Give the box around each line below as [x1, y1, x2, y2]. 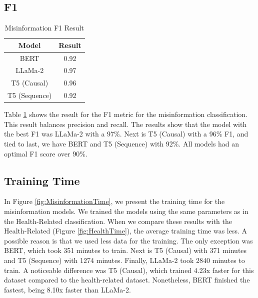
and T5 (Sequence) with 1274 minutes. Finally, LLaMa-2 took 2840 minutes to [4, 255, 245, 265]
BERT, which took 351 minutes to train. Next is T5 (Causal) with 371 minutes [4, 245, 247, 255]
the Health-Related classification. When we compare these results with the [4, 215, 232, 226]
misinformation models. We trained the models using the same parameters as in [4, 206, 248, 216]
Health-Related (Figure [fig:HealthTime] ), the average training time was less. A [4, 225, 247, 236]
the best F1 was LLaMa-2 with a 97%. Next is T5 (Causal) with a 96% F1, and [4, 128, 248, 139]
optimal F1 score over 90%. [4, 148, 87, 158]
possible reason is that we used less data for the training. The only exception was [4, 235, 253, 245]
